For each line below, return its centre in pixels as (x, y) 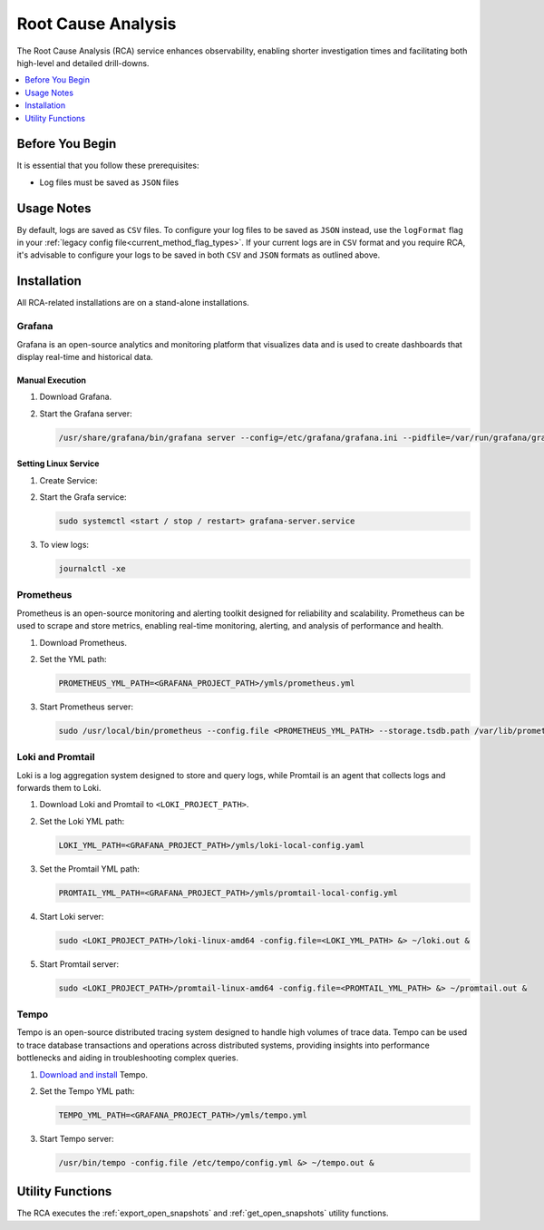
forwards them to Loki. (59, 788)
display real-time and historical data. (85, 356)
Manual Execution (51, 380)
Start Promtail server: (79, 964)
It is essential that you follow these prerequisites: (108, 166)
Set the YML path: (73, 659)
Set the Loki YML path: (82, 821)
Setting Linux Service (58, 464)
